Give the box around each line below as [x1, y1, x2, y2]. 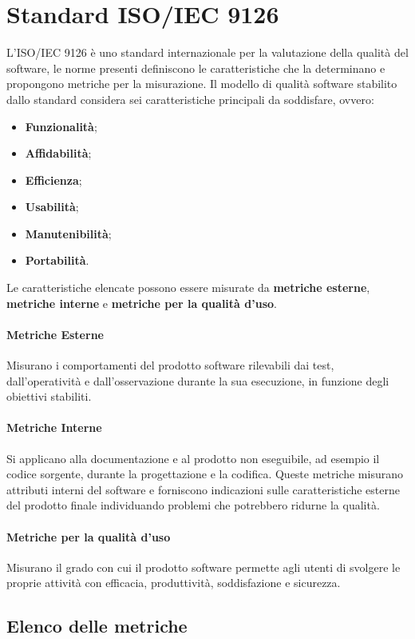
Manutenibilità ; [25, 225, 112, 242]
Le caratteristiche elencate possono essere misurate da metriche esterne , [6, 279, 370, 296]
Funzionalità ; [25, 118, 97, 134]
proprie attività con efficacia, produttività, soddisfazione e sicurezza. [6, 574, 341, 591]
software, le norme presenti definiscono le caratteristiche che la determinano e [6, 59, 385, 76]
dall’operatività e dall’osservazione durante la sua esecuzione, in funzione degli [6, 372, 389, 389]
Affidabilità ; [25, 145, 92, 162]
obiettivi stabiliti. [6, 388, 92, 405]
